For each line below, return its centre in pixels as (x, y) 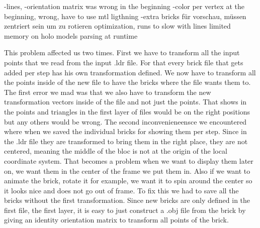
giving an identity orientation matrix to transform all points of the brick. (116, 220)
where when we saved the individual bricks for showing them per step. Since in (125, 131)
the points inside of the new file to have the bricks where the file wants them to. (127, 82)
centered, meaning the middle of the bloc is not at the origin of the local (116, 151)
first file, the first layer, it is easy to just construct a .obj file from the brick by (125, 210)
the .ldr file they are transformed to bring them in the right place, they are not (126, 141)
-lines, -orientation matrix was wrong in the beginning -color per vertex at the (124, 6)
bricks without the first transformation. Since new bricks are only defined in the (127, 200)
